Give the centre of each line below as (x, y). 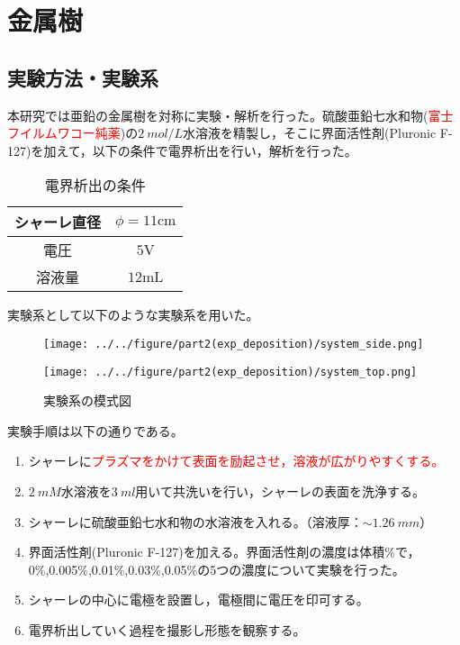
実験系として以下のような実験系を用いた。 (133, 315)
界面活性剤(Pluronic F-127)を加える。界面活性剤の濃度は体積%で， (224, 552)
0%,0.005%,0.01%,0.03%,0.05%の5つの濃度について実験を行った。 (216, 569)
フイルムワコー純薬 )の (73, 133)
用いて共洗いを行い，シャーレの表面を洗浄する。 (280, 491)
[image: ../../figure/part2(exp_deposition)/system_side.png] (234, 344)
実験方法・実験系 (83, 77)
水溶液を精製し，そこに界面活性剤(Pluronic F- (318, 133)
